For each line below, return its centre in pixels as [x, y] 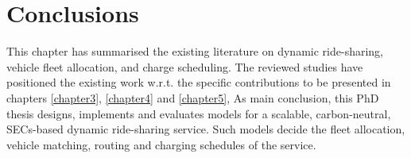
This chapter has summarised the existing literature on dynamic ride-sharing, [195, 51]
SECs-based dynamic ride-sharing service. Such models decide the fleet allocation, [206, 129]
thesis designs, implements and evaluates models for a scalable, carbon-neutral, [199, 113]
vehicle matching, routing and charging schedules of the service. [161, 144]
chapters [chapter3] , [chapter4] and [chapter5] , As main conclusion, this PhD [193, 97]
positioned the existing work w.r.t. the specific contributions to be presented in [199, 82]
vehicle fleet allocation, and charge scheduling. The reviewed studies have [185, 66]
